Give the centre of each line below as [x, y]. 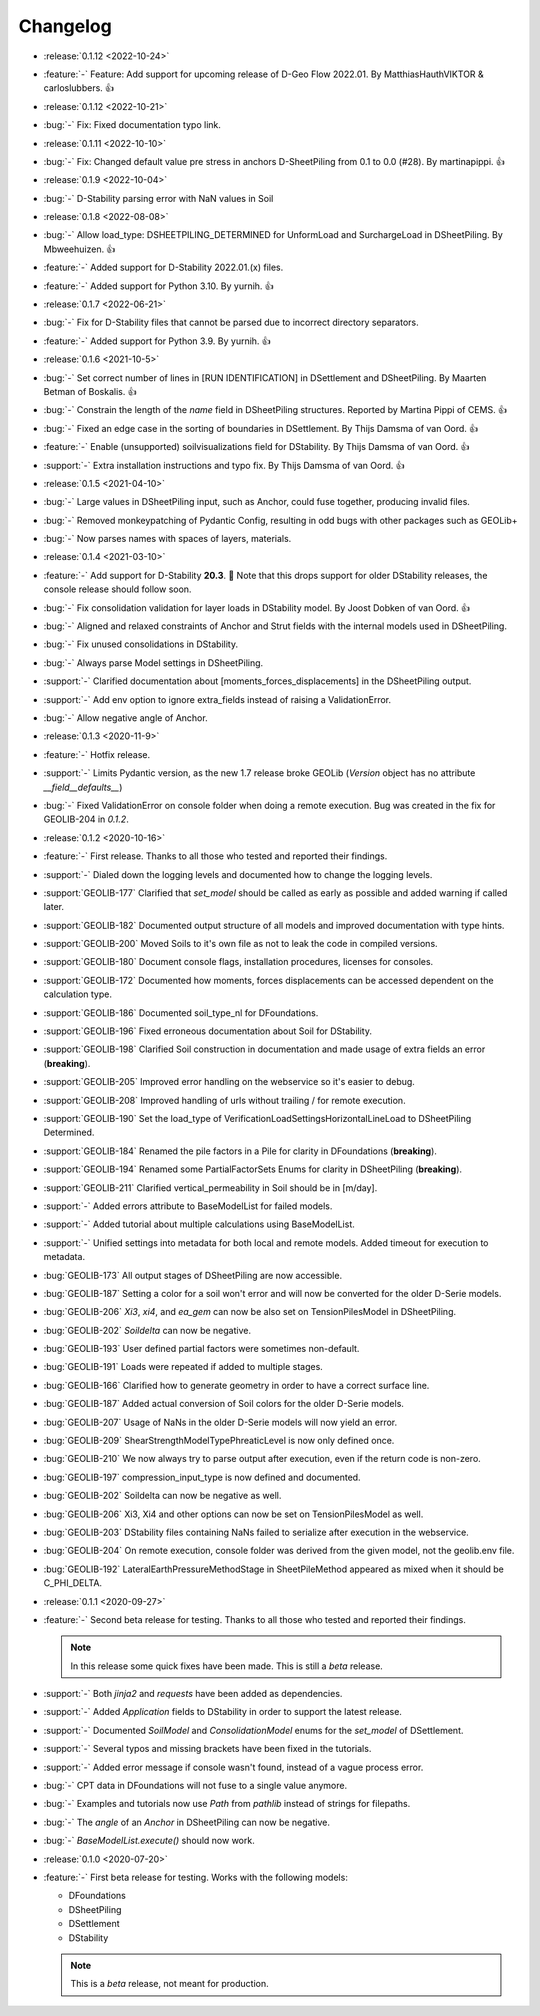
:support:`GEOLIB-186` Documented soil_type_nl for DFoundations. [181, 1012]
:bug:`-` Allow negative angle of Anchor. [126, 718]
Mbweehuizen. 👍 [79, 249]
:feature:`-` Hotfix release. [96, 754]
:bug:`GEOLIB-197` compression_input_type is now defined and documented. [202, 1477]
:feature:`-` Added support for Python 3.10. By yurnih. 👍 [158, 286]
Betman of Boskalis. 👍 [90, 391]
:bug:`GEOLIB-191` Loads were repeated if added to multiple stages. [183, 1367]
